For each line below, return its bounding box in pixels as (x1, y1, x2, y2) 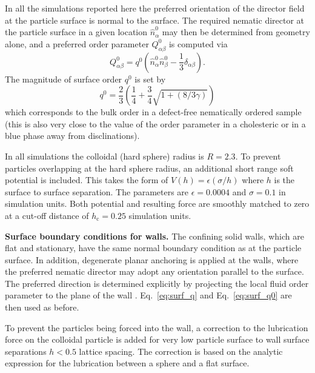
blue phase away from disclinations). (5, 129, 140, 142)
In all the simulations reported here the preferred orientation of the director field (5, 2, 305, 14)
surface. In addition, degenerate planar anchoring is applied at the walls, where (5, 253, 299, 266)
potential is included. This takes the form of (5, 173, 168, 186)
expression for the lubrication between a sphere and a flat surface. (5, 357, 250, 369)
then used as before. (5, 301, 79, 314)
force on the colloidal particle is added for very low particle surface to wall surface (5, 333, 310, 346)
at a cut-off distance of (5, 209, 89, 221)
